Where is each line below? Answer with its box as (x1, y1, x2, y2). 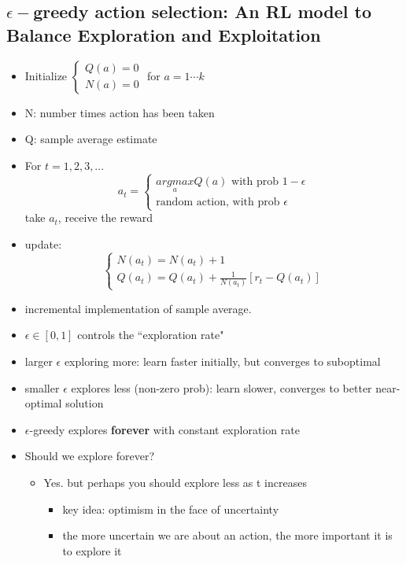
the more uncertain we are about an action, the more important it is (62, 527, 393, 544)
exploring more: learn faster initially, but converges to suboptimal (64, 352, 381, 369)
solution (65, 395, 104, 411)
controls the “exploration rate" (77, 326, 224, 343)
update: (24, 235, 62, 252)
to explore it (62, 542, 122, 558)
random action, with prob (156, 196, 280, 208)
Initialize (24, 67, 68, 83)
